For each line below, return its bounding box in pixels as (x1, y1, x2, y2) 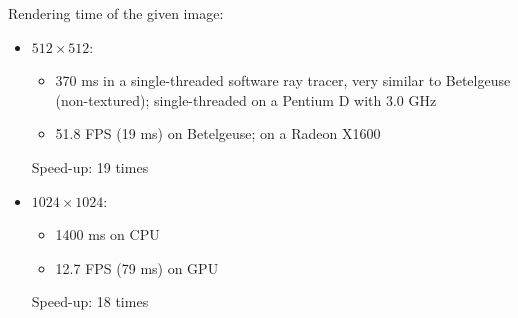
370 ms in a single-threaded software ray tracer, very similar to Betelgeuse (55, 70, 511, 91)
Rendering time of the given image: (8, 3, 224, 23)
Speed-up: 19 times (31, 156, 149, 177)
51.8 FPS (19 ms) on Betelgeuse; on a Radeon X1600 (55, 123, 381, 144)
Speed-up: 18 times (31, 291, 149, 312)
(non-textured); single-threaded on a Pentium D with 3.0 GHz (55, 89, 437, 110)
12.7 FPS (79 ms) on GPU (55, 257, 219, 278)
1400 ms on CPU (55, 224, 160, 245)
